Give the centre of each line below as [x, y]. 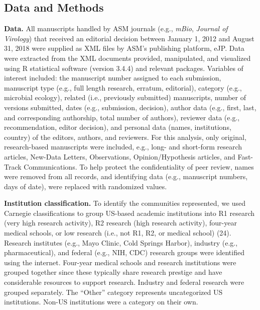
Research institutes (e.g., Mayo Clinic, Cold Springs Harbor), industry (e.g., [121, 242]
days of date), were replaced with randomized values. [86, 186]
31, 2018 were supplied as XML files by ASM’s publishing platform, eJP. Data [124, 48]
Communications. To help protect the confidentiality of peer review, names [139, 166]
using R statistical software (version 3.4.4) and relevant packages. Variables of [124, 68]
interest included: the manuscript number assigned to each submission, [113, 78]
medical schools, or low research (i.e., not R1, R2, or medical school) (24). [118, 233]
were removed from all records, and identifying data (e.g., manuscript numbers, [126, 176]
